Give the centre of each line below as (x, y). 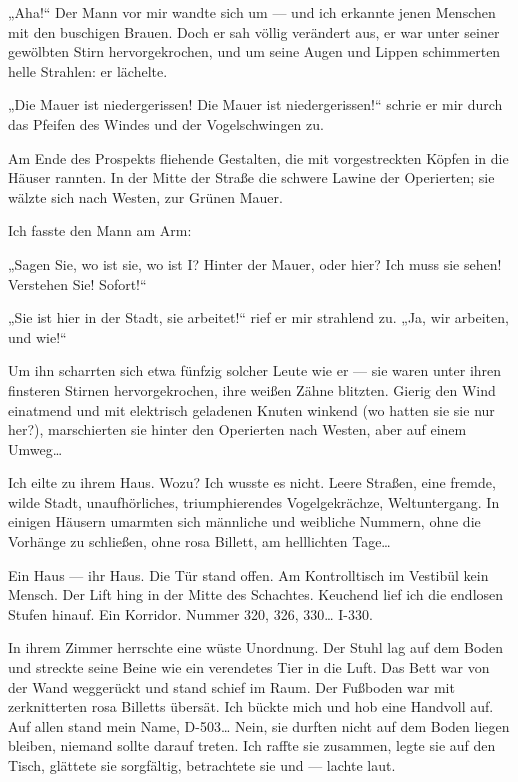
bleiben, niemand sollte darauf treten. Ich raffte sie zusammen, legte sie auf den (252, 745)
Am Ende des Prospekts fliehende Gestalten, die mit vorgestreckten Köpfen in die (258, 157)
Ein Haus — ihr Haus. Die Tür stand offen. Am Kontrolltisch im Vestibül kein (248, 574)
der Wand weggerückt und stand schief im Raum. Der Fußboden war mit (231, 686)
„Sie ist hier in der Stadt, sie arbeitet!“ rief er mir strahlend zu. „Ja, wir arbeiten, (258, 317)
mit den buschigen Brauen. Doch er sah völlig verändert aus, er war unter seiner (254, 31)
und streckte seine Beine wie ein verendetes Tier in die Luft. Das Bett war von (249, 667)
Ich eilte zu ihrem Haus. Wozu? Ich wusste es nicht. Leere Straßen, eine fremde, (252, 482)
